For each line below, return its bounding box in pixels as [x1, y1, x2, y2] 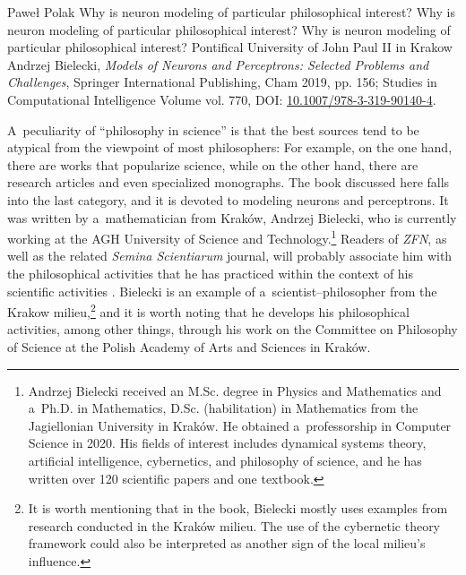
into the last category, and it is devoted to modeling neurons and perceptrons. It [7, 190, 449, 209]
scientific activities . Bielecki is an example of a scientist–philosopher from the [7, 281, 437, 300]
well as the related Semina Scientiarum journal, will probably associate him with [7, 246, 453, 265]
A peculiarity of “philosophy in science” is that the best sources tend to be [7, 120, 419, 139]
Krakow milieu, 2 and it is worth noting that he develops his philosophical [7, 300, 410, 321]
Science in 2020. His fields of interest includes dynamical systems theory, [28, 433, 427, 452]
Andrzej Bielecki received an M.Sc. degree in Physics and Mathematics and [28, 381, 442, 399]
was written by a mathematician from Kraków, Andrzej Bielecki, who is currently [7, 208, 457, 227]
